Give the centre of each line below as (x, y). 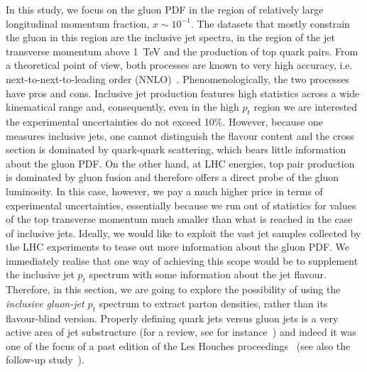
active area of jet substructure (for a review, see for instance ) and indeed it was (181, 332)
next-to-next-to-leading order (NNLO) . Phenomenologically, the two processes (178, 78)
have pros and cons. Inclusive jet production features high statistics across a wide (183, 93)
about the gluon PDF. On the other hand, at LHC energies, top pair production (180, 163)
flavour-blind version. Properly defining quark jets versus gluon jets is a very (172, 318)
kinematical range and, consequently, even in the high (122, 107)
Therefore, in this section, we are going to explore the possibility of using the (173, 289)
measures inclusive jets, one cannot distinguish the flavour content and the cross (180, 135)
